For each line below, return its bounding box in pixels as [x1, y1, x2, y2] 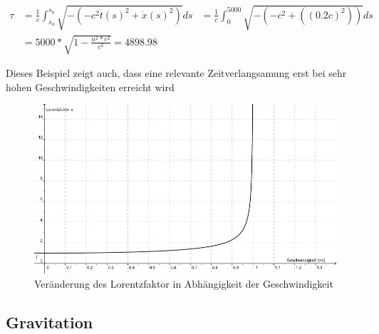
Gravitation [6, 311, 93, 333]
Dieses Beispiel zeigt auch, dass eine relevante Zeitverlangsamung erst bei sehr [6, 66, 347, 80]
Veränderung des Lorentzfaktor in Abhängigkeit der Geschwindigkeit [34, 276, 333, 291]
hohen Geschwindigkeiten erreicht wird [6, 79, 175, 94]
